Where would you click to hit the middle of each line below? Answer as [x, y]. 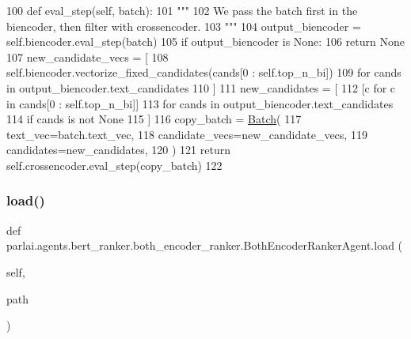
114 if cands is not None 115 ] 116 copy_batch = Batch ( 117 [154, 119]
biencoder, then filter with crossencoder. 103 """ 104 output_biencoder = [184, 26]
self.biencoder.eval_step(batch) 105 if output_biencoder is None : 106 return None [205, 41]
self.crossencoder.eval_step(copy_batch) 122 [114, 165]
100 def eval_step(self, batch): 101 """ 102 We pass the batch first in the [182, 10]
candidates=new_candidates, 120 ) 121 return [118, 150]
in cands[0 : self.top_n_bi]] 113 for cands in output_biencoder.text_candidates [200, 103]
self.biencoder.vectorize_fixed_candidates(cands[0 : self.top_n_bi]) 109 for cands [204, 72]
